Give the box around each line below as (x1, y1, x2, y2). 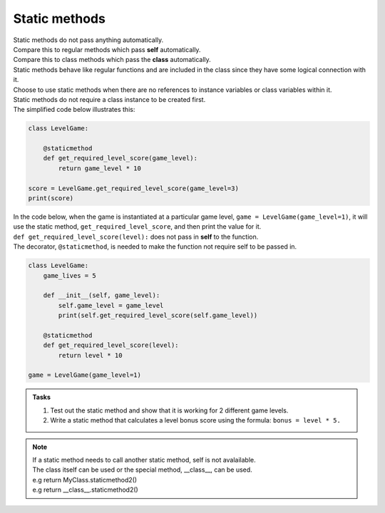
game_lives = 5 (43, 271, 96, 279)
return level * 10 (58, 351, 123, 359)
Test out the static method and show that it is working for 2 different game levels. (50, 406, 289, 415)
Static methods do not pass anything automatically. (13, 36, 164, 44)
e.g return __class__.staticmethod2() (32, 485, 138, 494)
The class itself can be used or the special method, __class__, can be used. (32, 465, 252, 474)
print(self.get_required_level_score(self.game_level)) (58, 311, 258, 320)
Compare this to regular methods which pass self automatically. (13, 45, 201, 53)
